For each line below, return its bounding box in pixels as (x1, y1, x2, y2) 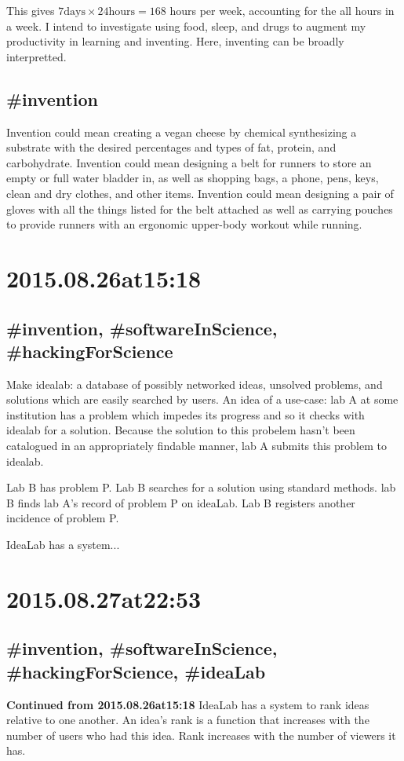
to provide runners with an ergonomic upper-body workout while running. (6, 216, 362, 232)
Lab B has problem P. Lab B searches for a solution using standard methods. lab (6, 479, 396, 496)
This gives (6, 2, 55, 18)
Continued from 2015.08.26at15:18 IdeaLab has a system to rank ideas (6, 696, 369, 712)
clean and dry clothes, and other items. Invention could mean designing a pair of (6, 185, 394, 201)
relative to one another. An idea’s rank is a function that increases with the (6, 712, 369, 728)
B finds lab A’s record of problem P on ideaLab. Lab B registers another (6, 494, 355, 510)
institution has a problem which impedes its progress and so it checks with (6, 406, 365, 423)
